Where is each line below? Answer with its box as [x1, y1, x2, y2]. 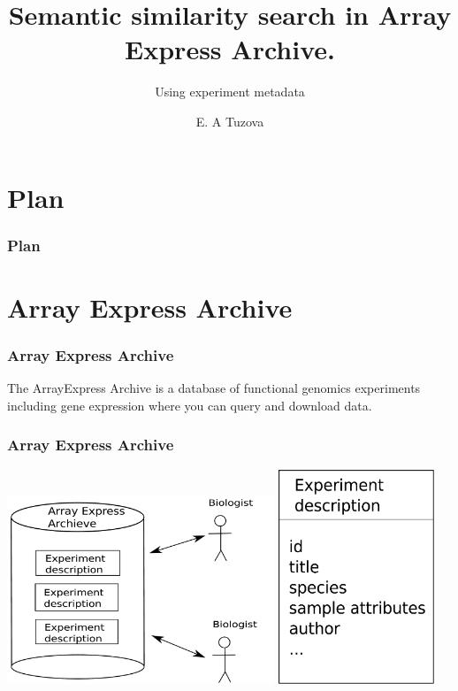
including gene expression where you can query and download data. [7, 395, 372, 414]
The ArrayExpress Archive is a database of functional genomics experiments [7, 379, 421, 397]
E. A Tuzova [195, 111, 264, 130]
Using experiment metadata [155, 82, 305, 101]
